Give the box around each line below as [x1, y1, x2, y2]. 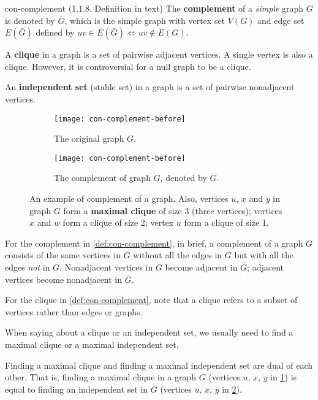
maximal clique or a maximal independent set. [5, 338, 179, 350]
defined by [36, 26, 75, 39]
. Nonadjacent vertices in [59, 261, 153, 274]
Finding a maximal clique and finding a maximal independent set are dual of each [5, 358, 313, 371]
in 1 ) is [270, 371, 297, 383]
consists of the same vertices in [5, 248, 121, 261]
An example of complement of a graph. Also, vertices [29, 192, 229, 205]
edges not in [5, 261, 50, 274]
